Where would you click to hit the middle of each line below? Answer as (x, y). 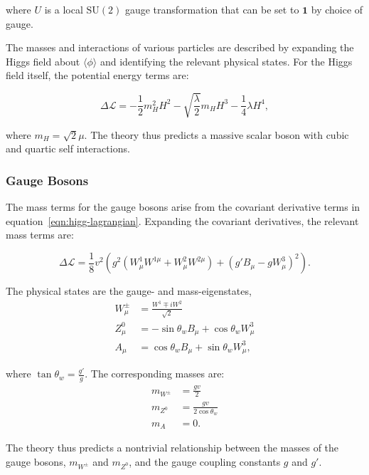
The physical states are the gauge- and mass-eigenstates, (129, 291)
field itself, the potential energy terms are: (97, 75)
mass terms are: (40, 235)
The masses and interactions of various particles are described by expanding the (180, 47)
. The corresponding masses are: (155, 374)
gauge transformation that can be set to (212, 9)
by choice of (337, 9)
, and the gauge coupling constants (205, 461)
